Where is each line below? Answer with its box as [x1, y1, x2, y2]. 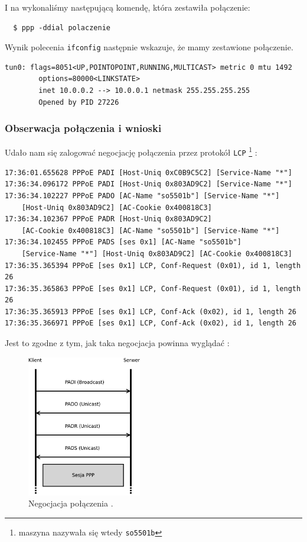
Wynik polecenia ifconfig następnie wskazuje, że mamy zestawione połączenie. [5, 41, 293, 53]
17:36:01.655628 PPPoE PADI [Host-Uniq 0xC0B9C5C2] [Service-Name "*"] [5, 168, 292, 177]
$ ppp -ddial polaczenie [13, 23, 110, 32]
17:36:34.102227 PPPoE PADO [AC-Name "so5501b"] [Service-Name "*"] [5, 191, 280, 200]
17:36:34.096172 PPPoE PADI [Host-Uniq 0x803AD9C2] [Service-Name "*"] [5, 180, 292, 189]
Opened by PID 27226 [38, 98, 119, 107]
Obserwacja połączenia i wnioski [5, 121, 162, 135]
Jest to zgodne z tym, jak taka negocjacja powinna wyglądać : [5, 337, 230, 349]
